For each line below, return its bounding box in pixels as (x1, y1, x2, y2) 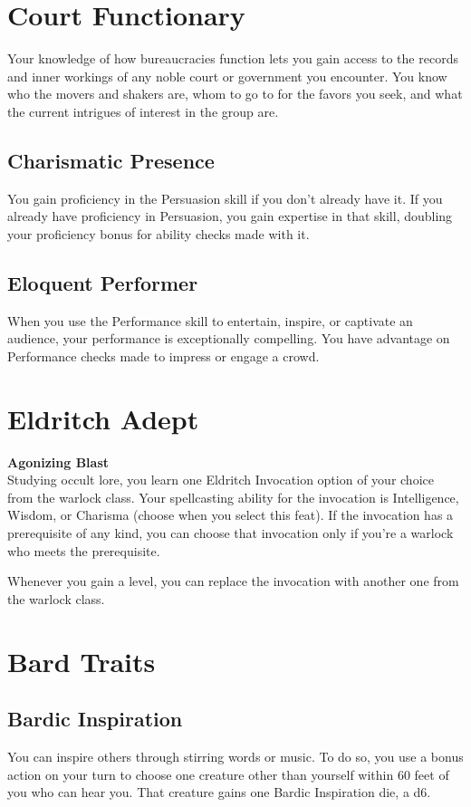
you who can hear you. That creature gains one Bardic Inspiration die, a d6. (7, 783, 431, 802)
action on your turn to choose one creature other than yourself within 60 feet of (7, 764, 449, 783)
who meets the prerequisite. (7, 541, 160, 560)
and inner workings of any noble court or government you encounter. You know (7, 66, 447, 85)
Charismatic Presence (7, 146, 215, 174)
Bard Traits (7, 642, 156, 679)
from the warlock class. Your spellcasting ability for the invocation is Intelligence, (7, 487, 459, 506)
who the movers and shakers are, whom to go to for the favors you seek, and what (7, 84, 463, 103)
